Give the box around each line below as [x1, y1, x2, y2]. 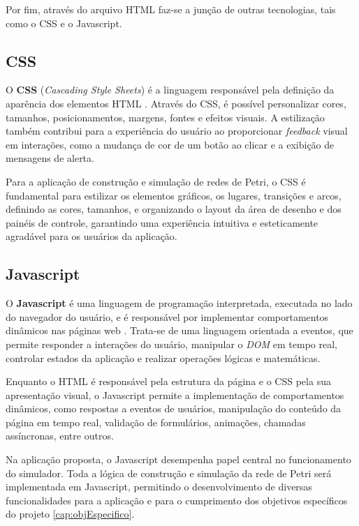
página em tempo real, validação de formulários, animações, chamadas [6, 414, 306, 429]
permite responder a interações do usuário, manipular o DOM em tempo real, [6, 336, 337, 351]
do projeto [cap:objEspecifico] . [6, 506, 135, 521]
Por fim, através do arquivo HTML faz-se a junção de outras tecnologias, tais [6, 2, 336, 16]
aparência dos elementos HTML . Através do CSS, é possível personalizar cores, [6, 96, 346, 110]
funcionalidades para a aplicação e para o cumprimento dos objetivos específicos [6, 493, 348, 507]
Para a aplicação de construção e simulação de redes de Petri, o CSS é [6, 174, 306, 188]
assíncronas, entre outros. [6, 428, 114, 443]
